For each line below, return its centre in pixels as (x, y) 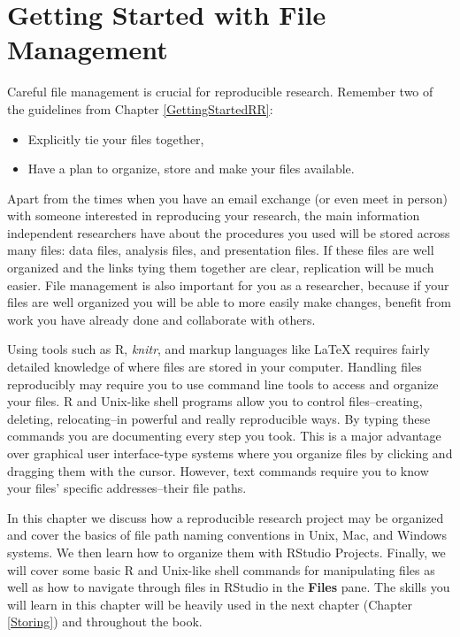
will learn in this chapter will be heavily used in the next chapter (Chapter (210, 604)
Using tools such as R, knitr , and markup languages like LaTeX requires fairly (218, 349)
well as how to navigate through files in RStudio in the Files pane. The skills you (229, 587)
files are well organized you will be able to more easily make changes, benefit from (229, 302)
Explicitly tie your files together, (116, 138)
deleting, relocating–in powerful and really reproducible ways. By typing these (219, 418)
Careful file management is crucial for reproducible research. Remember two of (220, 92)
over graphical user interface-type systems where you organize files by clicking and (230, 453)
